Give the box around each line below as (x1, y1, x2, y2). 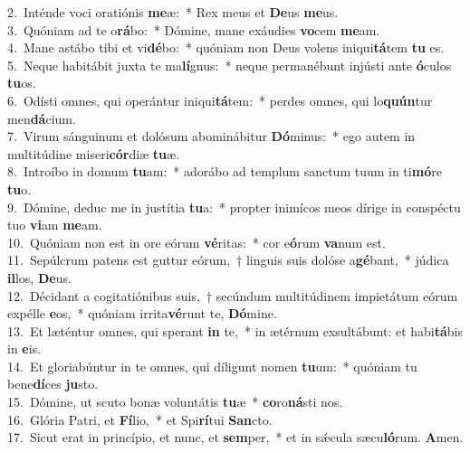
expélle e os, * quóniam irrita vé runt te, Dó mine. (7, 304, 277, 323)
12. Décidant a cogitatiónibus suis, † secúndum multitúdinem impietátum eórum (7, 286, 458, 305)
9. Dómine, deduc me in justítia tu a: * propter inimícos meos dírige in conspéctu (7, 197, 461, 216)
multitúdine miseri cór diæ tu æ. (7, 144, 180, 163)
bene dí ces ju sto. (7, 374, 99, 393)
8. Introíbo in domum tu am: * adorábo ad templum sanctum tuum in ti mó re (7, 162, 442, 181)
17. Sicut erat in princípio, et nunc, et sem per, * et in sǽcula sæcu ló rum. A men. (7, 428, 464, 447)
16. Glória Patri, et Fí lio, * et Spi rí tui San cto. (7, 410, 273, 428)
